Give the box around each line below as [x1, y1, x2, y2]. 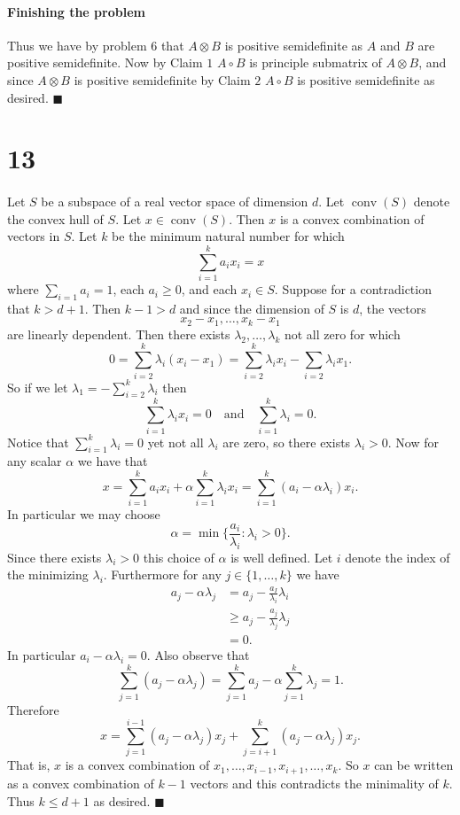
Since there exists [7, 547, 102, 566]
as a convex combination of [7, 773, 154, 792]
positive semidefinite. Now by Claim [7, 53, 203, 72]
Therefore [7, 700, 59, 718]
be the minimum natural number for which [112, 227, 345, 245]
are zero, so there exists [222, 432, 351, 451]
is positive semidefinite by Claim [74, 70, 251, 89]
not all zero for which [284, 324, 401, 343]
